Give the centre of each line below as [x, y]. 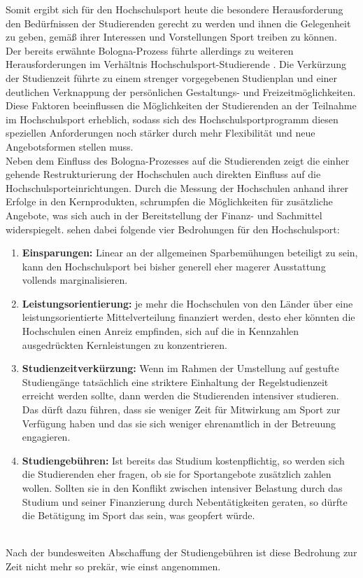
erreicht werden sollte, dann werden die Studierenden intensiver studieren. [180, 395]
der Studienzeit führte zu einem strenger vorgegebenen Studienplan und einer [172, 77]
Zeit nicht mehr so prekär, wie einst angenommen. [113, 566]
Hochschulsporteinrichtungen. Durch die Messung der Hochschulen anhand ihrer [177, 187]
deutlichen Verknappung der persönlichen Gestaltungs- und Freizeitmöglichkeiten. [181, 91]
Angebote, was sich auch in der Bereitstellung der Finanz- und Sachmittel [164, 215]
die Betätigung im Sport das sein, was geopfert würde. [138, 515]
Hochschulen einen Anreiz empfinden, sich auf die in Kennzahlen [161, 331]
